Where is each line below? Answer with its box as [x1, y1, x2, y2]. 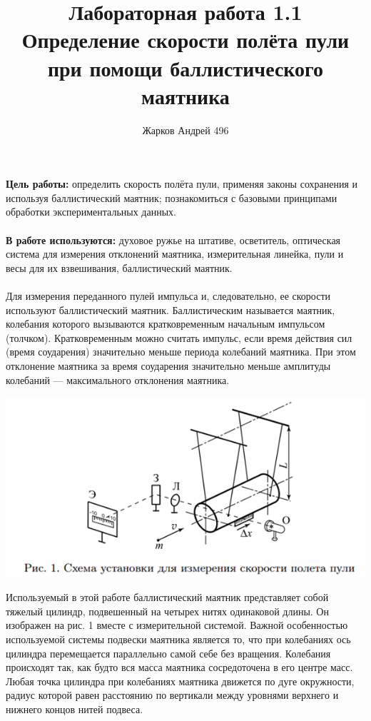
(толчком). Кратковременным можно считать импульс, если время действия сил [6, 330, 352, 345]
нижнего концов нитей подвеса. [6, 701, 143, 716]
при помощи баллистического [47, 53, 324, 82]
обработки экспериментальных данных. [6, 204, 176, 219]
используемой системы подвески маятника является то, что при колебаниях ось [6, 631, 351, 646]
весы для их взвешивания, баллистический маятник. [6, 260, 233, 275]
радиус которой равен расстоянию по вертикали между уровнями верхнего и [6, 687, 339, 702]
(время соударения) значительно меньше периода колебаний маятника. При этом [6, 344, 356, 359]
